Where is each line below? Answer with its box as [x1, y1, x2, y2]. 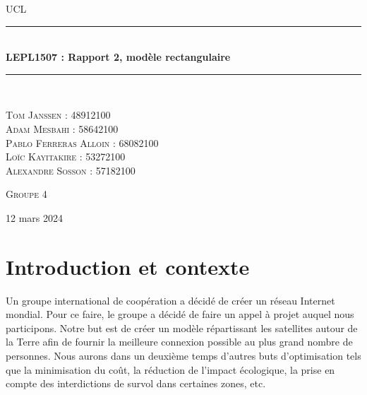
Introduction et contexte [6, 252, 250, 281]
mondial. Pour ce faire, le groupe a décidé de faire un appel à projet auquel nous [6, 307, 354, 322]
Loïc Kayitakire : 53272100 [6, 149, 126, 164]
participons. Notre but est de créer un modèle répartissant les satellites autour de [6, 320, 358, 335]
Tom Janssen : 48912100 [6, 107, 111, 122]
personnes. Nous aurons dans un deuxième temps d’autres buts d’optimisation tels [6, 348, 361, 363]
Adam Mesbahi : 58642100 [6, 121, 119, 136]
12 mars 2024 [6, 210, 63, 225]
